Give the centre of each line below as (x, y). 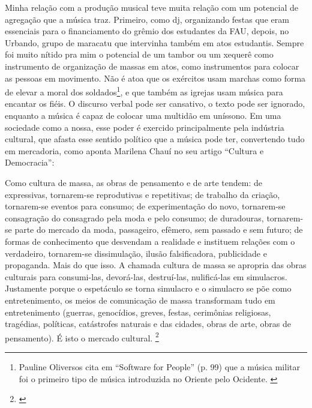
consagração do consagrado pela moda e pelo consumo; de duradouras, (134, 217)
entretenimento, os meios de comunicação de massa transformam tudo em (140, 300)
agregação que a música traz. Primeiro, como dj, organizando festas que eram (147, 19)
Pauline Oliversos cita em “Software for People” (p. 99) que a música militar (159, 366)
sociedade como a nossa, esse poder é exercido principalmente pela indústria (145, 127)
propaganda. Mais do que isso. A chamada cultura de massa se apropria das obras (156, 265)
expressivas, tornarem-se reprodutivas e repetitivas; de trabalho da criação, (142, 194)
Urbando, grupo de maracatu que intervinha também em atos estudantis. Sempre (154, 42)
